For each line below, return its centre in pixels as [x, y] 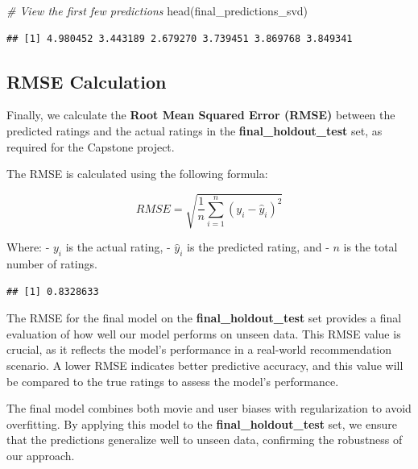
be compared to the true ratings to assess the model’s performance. [173, 381]
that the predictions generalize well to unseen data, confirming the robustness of [205, 440]
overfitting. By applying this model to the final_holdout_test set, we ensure [202, 423]
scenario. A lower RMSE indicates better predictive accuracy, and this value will [205, 365]
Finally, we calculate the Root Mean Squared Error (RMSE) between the [201, 115]
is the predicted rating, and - [258, 247]
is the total [370, 247]
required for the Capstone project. [91, 146]
